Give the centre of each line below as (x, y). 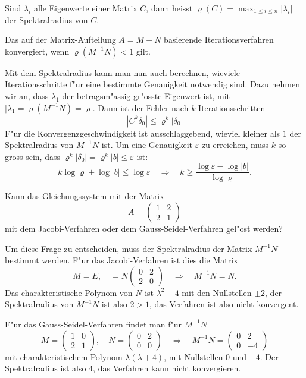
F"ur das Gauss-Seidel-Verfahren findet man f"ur (93, 324)
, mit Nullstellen (193, 356)
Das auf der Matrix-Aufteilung (60, 40)
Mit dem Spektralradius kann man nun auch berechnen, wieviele (122, 72)
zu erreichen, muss (235, 145)
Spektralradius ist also (46, 368)
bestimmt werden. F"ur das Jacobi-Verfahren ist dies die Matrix (121, 260)
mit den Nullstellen (217, 292)
